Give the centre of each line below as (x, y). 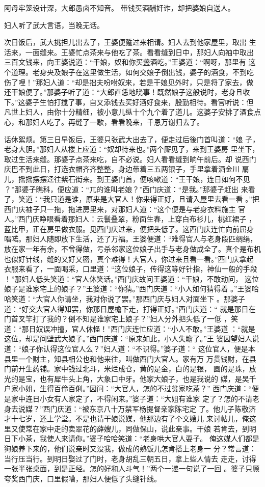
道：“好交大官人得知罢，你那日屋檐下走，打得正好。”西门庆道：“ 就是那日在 (130, 308)
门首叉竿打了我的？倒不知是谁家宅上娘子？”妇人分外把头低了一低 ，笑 (121, 319)
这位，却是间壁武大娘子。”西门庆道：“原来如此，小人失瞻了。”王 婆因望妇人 (128, 339)
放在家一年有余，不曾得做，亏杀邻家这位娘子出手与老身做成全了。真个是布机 (132, 249)
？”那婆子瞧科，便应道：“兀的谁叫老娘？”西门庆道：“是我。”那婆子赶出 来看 (130, 189)
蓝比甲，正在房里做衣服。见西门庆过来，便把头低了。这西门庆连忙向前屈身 (129, 228)
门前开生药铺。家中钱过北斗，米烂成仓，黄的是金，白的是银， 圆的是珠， (127, 369)
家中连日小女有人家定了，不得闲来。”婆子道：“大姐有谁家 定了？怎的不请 (131, 398)
